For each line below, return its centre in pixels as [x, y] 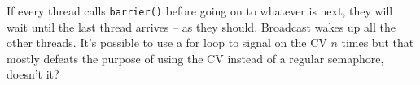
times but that [378, 42]
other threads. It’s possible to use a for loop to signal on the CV [167, 42]
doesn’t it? [33, 74]
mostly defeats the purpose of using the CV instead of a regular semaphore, [195, 58]
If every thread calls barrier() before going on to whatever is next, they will [200, 11]
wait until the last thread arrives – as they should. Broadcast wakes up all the [201, 26]
